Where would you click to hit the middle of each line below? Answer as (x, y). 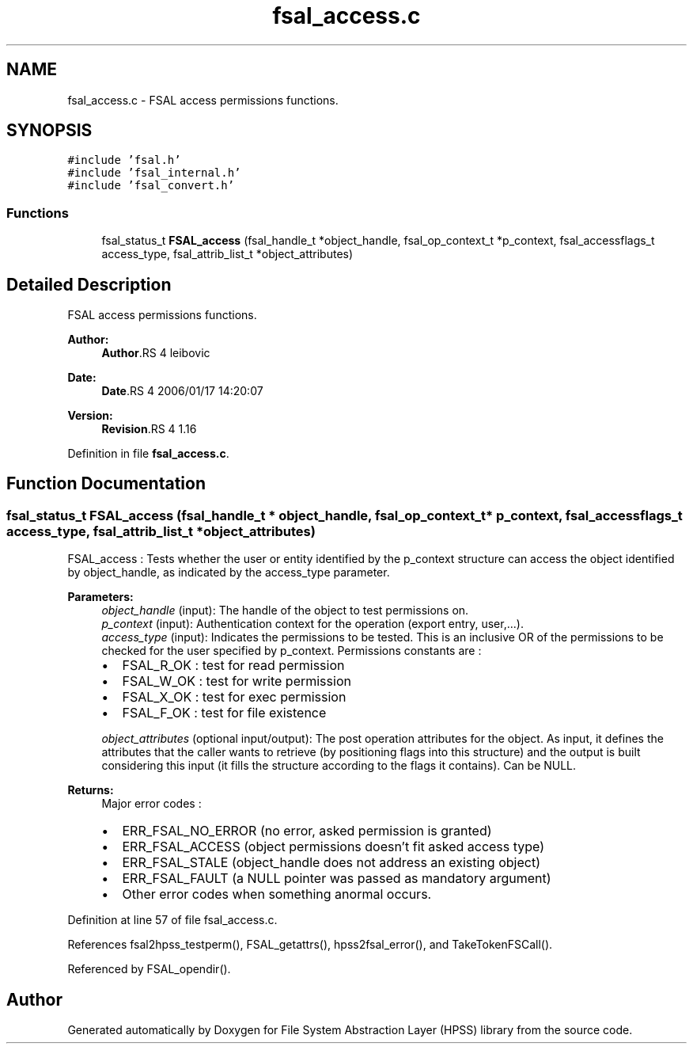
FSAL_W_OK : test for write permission (237, 681)
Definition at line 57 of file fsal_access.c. (172, 920)
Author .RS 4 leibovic (156, 353)
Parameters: (100, 597)
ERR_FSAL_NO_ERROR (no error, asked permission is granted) (307, 831)
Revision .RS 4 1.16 (149, 429)
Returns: (91, 790)
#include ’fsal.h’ (124, 160)
